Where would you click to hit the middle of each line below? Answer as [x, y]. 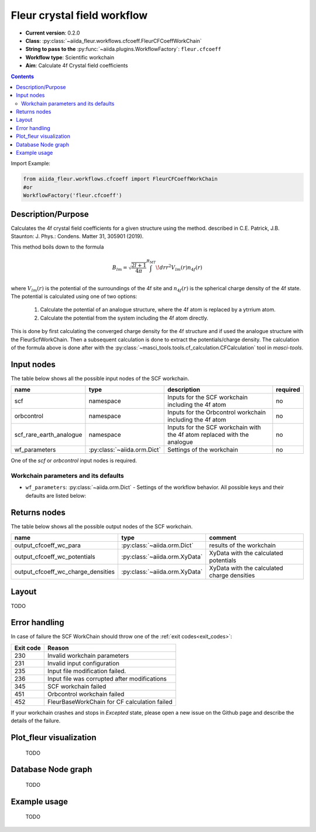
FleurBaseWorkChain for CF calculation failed [110, 702]
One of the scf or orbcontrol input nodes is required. [74, 461]
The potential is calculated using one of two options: [74, 296]
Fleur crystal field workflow [79, 15]
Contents [23, 76]
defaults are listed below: [56, 495]
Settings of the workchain [202, 450]
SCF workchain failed [77, 686]
